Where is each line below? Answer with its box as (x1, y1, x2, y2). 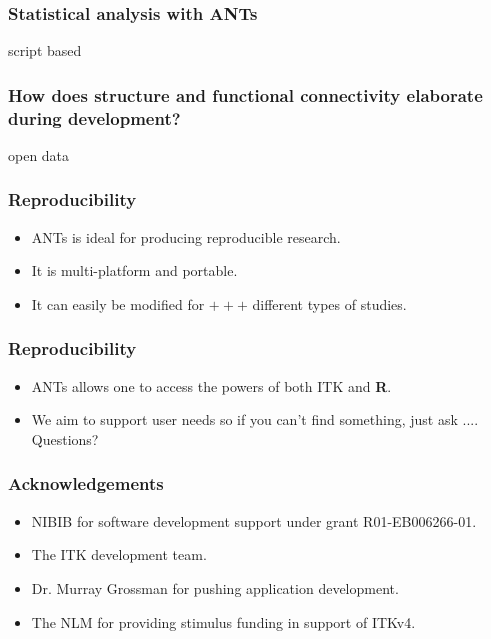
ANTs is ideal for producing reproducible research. (31, 226, 341, 247)
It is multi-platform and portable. (31, 260, 238, 281)
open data (8, 144, 70, 165)
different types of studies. (252, 293, 407, 314)
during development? (8, 105, 181, 130)
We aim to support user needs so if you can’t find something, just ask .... (31, 409, 479, 430)
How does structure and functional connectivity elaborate (8, 82, 483, 107)
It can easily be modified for (31, 293, 205, 314)
